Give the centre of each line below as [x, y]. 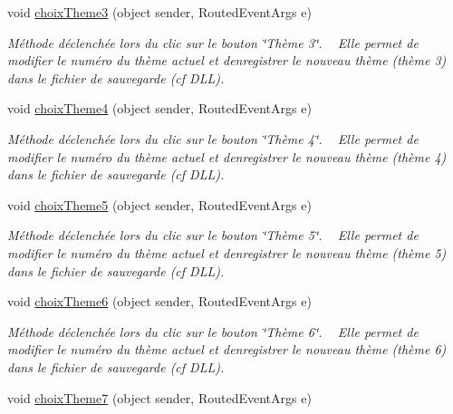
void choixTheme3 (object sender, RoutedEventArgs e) [159, 12]
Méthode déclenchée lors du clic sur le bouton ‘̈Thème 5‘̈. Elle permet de [213, 235]
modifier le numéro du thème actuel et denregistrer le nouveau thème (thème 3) [227, 60]
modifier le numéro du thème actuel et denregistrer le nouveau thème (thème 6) [227, 349]
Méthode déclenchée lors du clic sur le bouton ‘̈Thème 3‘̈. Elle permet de [213, 42]
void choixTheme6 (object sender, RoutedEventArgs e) [159, 301]
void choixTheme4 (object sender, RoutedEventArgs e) [159, 108]
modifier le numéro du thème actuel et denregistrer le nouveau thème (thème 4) [227, 156]
